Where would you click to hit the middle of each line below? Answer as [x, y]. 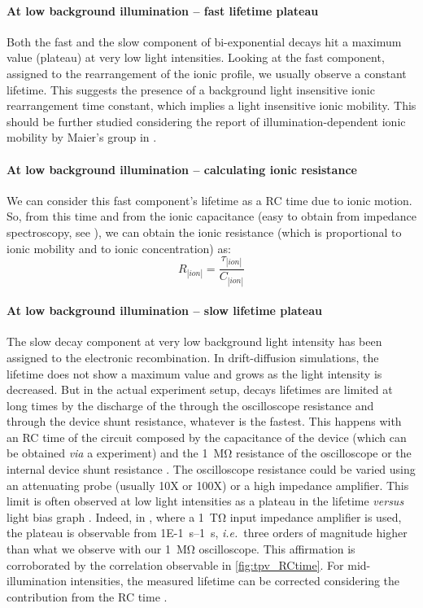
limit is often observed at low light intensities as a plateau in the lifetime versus [205, 501]
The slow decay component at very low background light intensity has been [194, 341]
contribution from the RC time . [87, 596]
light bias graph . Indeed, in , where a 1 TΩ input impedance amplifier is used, [204, 516]
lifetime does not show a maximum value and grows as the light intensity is [194, 373]
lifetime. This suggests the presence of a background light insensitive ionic [191, 89]
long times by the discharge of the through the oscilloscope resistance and [190, 405]
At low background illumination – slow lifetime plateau [164, 311]
